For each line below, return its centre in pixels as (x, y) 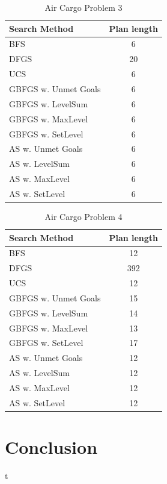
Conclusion (51, 447)
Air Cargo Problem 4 (83, 216)
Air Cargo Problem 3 (83, 7)
